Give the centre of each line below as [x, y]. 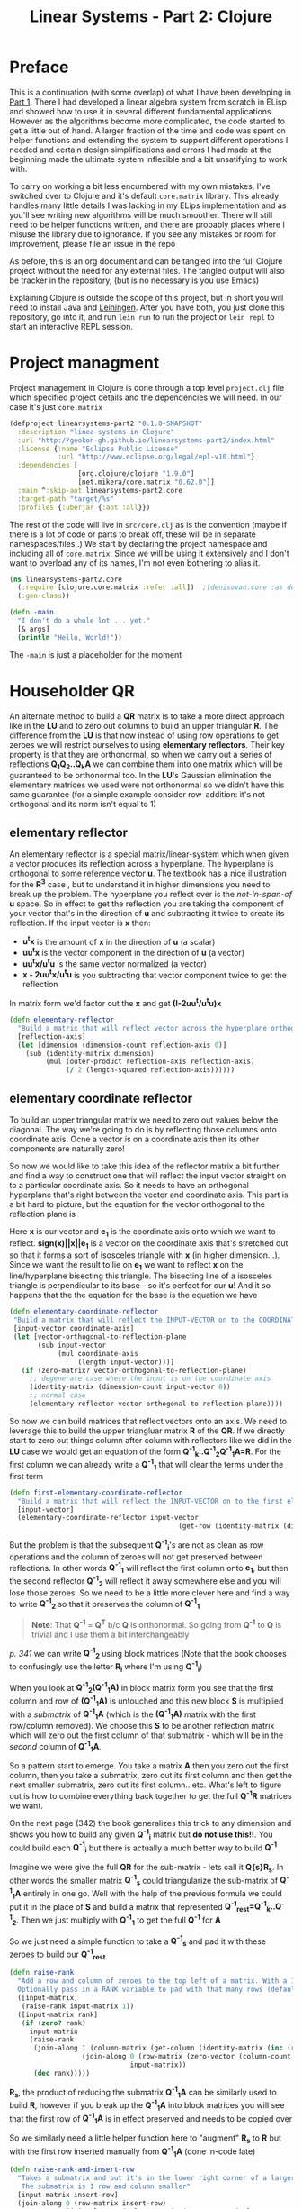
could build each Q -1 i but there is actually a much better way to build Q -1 [143, 1848]
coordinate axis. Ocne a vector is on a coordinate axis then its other [134, 1139]
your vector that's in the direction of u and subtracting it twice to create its [147, 913]
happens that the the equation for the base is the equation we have [133, 1295]
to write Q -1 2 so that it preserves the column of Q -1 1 [105, 1604]
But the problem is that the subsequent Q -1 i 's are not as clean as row [137, 1545]
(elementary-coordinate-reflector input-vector [108, 1518]
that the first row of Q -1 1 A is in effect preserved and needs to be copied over [151, 2118]
